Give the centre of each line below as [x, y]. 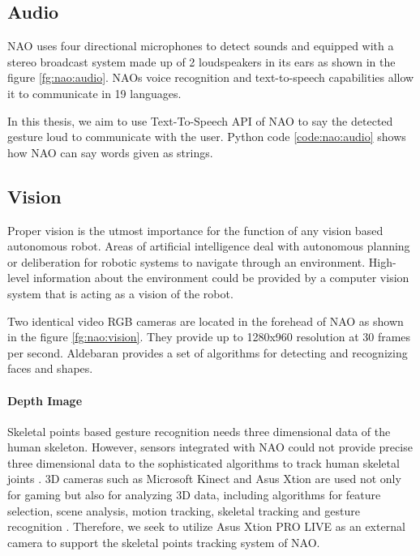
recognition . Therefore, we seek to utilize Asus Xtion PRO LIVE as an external [206, 526]
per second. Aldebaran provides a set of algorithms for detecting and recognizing [208, 352]
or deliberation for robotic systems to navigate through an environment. [186, 261]
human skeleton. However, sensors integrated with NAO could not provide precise [210, 447]
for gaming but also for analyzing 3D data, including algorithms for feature [194, 495]
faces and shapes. [50, 368]
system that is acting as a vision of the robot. [120, 293]
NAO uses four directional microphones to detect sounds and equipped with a [201, 46]
